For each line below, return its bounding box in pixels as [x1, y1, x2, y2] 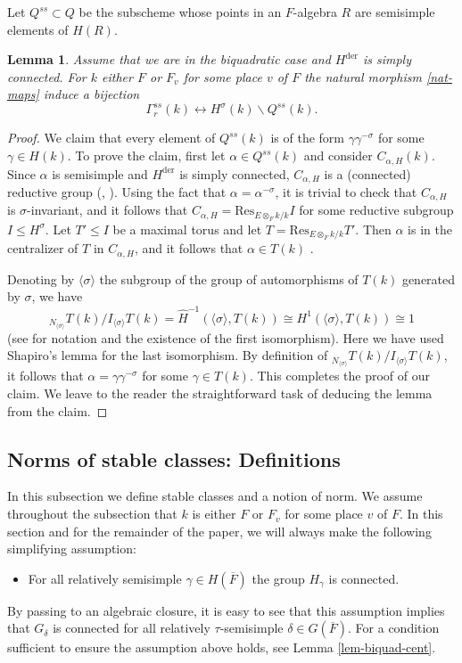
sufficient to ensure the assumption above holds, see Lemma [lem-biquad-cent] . [7, 638, 436, 657]
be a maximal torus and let [112, 219, 262, 238]
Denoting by [7, 269, 75, 288]
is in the [408, 219, 452, 238]
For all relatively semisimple [28, 569, 182, 587]
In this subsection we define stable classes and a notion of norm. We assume [7, 487, 423, 505]
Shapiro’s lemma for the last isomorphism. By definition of [7, 346, 328, 364]
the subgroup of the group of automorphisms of [99, 269, 359, 288]
